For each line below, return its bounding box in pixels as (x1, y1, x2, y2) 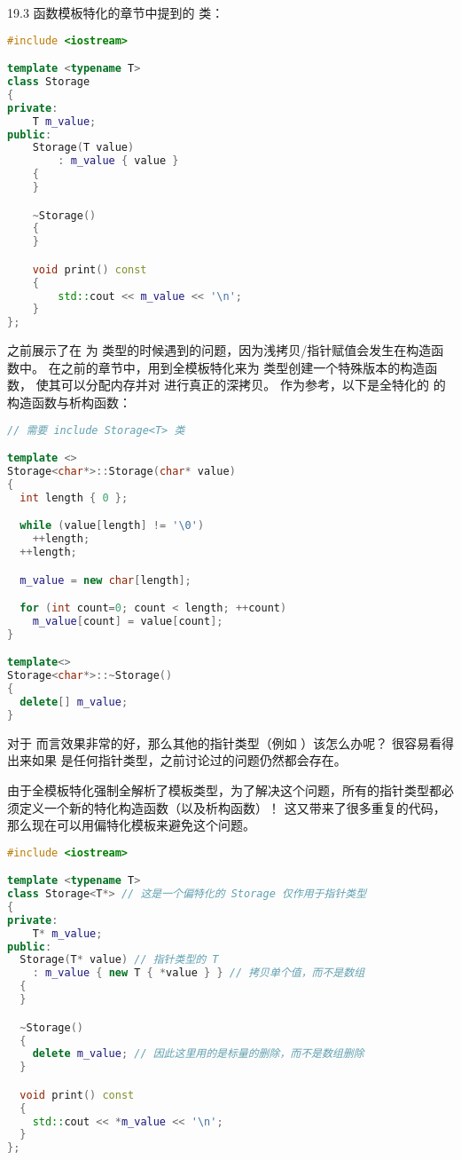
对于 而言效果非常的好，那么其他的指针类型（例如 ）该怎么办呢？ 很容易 (7, 733, 429, 752)
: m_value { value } (58, 154, 179, 168)
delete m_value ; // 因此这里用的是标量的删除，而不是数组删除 (32, 1047, 364, 1061)
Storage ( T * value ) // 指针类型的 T (20, 953, 219, 967)
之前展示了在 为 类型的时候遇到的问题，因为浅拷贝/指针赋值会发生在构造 (7, 341, 432, 359)
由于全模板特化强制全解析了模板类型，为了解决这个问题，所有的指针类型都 (7, 780, 441, 799)
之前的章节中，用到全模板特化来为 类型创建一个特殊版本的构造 (60, 358, 426, 376)
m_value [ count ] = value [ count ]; (32, 614, 223, 627)
